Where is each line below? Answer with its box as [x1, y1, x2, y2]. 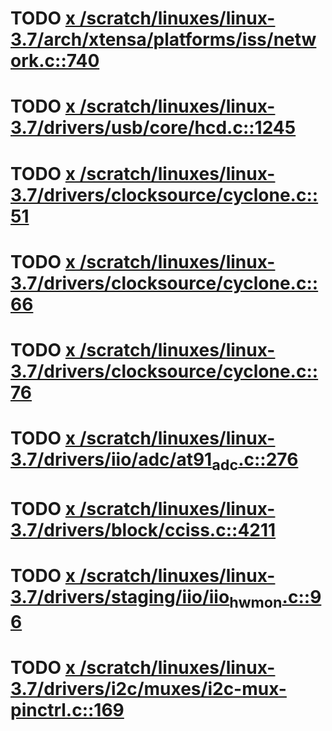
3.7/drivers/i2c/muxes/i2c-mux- [10, 677, 287, 700]
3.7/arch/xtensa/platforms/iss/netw [10, 28, 317, 51]
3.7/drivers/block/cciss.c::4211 [10, 518, 277, 541]
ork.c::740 [10, 50, 100, 72]
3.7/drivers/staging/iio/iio [10, 586, 230, 609]
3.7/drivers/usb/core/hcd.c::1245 [10, 117, 297, 139]
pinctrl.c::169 [10, 698, 125, 721]
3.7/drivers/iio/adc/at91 [10, 448, 213, 471]
